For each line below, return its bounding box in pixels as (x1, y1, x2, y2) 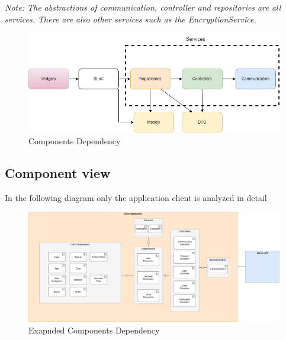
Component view (5, 163, 111, 182)
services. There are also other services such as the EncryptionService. (5, 12, 256, 25)
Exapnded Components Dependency (28, 323, 160, 336)
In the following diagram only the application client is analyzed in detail (5, 191, 267, 203)
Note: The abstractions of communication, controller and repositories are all (5, 1, 281, 13)
